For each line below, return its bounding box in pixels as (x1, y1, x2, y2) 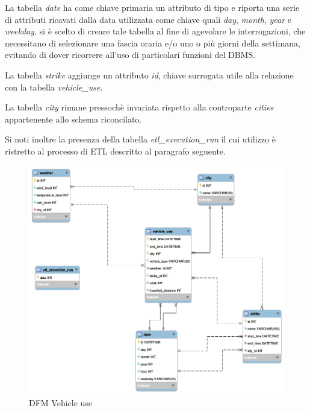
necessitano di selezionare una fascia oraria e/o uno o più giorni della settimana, (5, 36, 300, 49)
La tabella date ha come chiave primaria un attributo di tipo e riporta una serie (5, 1, 300, 13)
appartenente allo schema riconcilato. (5, 112, 142, 125)
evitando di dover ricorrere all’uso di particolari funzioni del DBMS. (5, 48, 256, 61)
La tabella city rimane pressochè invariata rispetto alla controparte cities (5, 101, 274, 113)
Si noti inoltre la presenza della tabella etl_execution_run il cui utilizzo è (5, 133, 276, 145)
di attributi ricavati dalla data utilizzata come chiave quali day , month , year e (5, 13, 291, 25)
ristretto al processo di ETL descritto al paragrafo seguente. (5, 144, 226, 157)
